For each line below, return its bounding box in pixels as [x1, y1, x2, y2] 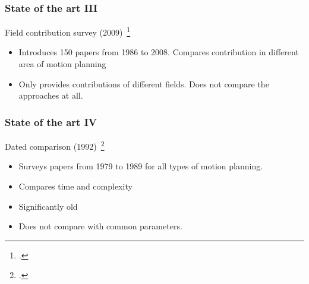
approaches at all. [18, 89, 83, 102]
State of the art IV [5, 114, 97, 129]
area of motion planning [18, 58, 106, 70]
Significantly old [18, 200, 78, 212]
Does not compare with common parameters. [18, 220, 182, 232]
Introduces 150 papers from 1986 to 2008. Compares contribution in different [18, 46, 299, 58]
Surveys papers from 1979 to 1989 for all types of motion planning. [18, 160, 263, 172]
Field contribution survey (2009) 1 [5, 24, 131, 38]
